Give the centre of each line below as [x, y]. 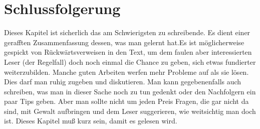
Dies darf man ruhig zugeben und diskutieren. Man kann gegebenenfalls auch [123, 82]
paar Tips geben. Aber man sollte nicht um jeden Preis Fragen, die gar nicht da [126, 101]
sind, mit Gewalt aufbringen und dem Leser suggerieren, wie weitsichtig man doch [130, 111]
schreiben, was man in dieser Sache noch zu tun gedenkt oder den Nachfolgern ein [130, 91]
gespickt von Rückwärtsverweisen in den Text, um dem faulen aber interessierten [128, 52]
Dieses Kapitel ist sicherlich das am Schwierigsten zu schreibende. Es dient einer [127, 32]
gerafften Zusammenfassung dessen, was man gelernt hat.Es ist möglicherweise [124, 42]
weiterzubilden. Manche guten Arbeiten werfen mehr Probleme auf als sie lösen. [126, 72]
